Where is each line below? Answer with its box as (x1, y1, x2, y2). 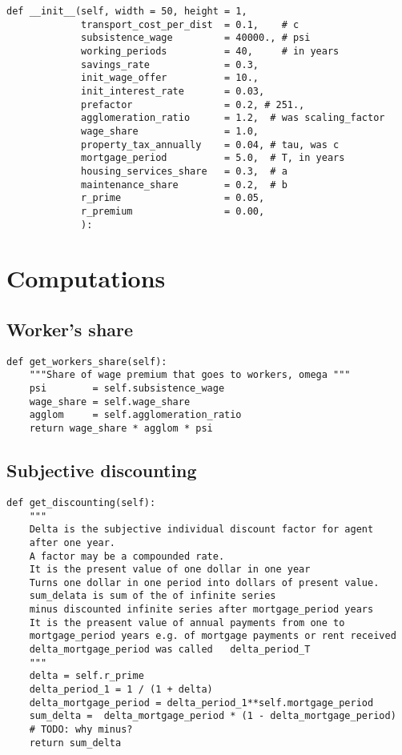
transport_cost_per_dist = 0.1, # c (81, 18, 299, 30)
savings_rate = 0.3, (81, 58, 259, 70)
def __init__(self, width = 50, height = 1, (6, 6, 247, 17)
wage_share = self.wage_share (29, 396, 191, 408)
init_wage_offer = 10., (81, 72, 259, 84)
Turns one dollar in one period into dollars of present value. (29, 576, 380, 588)
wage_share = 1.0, (81, 125, 259, 137)
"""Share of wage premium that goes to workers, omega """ (29, 369, 351, 381)
